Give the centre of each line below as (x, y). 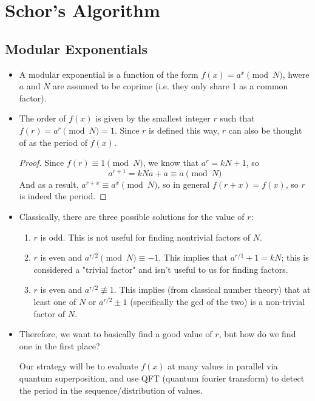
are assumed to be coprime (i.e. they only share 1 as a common (171, 86)
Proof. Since (42, 163)
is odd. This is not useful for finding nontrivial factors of (145, 237)
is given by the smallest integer (153, 118)
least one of (55, 301)
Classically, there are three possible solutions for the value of (132, 216)
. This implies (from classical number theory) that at (212, 290)
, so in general (184, 184)
